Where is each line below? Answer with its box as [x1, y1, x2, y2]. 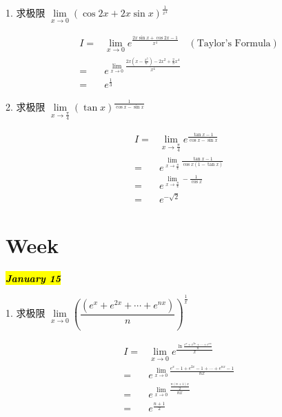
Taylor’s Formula [197, 38, 271, 48]
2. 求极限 [6, 100, 46, 114]
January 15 [6, 270, 61, 285]
